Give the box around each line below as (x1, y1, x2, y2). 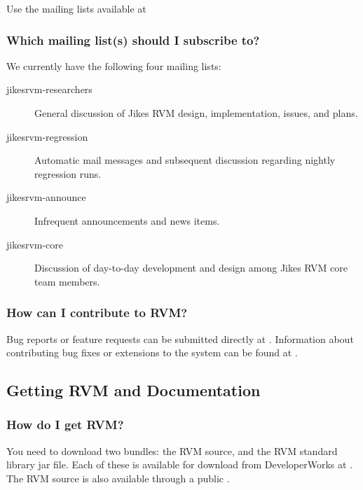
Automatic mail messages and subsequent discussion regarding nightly (34, 153, 336, 167)
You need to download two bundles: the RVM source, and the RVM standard (6, 443, 338, 458)
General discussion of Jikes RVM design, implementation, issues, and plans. (34, 106, 358, 120)
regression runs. (34, 166, 102, 181)
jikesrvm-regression (6, 129, 88, 143)
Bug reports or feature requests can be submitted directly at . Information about (6, 331, 354, 346)
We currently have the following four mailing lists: (6, 58, 221, 73)
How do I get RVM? (6, 416, 124, 433)
